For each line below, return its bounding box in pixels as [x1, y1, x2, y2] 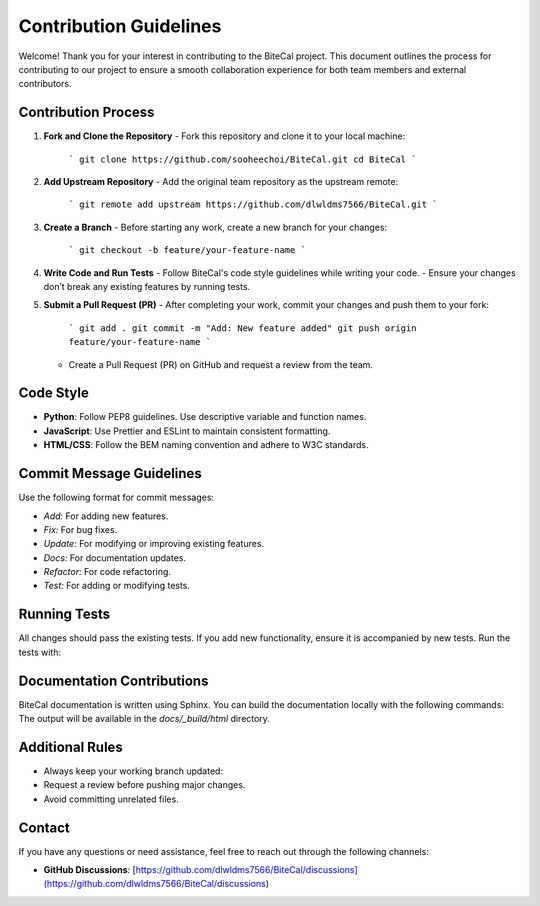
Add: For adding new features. [43, 510, 169, 522]
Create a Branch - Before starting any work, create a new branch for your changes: [43, 221, 388, 233]
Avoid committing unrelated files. [43, 793, 179, 805]
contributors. [18, 78, 72, 90]
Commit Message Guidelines [18, 465, 202, 482]
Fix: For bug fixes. [43, 523, 118, 535]
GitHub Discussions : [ [43, 864, 137, 876]
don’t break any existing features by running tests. [43, 280, 251, 292]
